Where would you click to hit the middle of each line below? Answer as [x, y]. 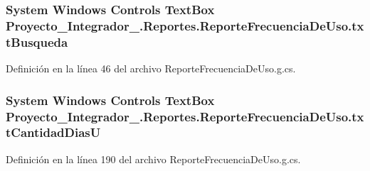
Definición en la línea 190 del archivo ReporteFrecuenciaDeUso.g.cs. [153, 159]
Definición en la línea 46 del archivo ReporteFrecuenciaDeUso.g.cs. [151, 68]
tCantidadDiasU [53, 132]
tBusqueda [37, 42]
